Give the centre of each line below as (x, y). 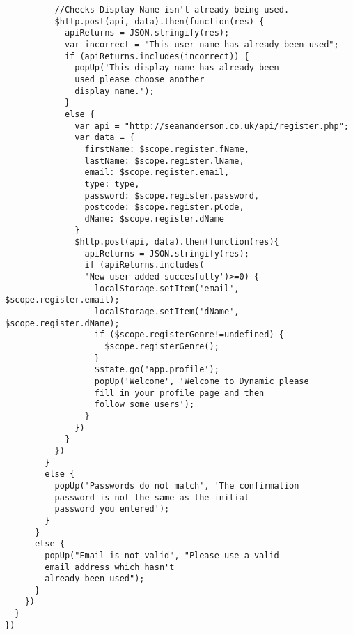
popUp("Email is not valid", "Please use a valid (162, 555)
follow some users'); (144, 405)
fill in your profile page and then (179, 393)
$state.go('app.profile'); (157, 370)
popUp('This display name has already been (177, 68)
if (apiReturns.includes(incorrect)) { (157, 56)
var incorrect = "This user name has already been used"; (202, 44)
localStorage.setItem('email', (167, 288)
